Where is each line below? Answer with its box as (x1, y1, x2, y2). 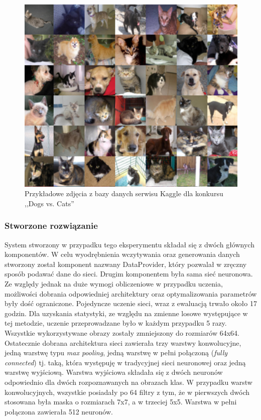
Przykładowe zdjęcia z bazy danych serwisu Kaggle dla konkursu (25, 188, 223, 199)
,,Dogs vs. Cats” (25, 198, 74, 208)
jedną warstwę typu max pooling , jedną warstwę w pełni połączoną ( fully (5, 347, 228, 358)
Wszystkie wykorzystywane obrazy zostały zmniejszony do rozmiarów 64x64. (5, 328, 239, 338)
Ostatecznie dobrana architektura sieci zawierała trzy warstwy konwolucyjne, (5, 337, 241, 348)
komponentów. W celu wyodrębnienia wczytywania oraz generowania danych (5, 249, 240, 259)
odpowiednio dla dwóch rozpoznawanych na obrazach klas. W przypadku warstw (5, 376, 252, 387)
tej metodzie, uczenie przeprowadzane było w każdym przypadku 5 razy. (5, 318, 227, 328)
